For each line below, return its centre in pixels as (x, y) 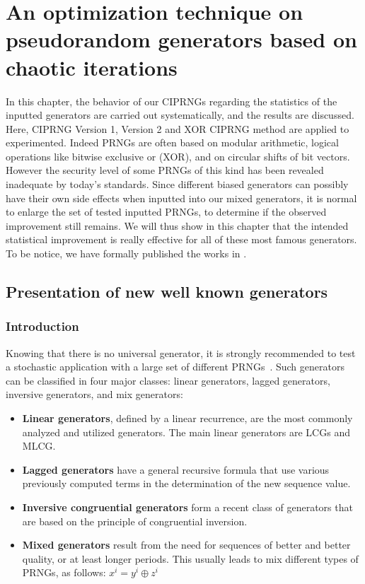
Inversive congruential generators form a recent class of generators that (187, 507)
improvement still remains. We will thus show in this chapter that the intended (177, 225)
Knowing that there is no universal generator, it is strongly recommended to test (181, 352)
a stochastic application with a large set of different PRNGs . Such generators (175, 367)
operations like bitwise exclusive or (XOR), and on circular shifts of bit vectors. (178, 156)
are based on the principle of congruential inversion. (135, 521)
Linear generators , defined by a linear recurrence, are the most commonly (187, 418)
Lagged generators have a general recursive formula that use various (176, 469)
